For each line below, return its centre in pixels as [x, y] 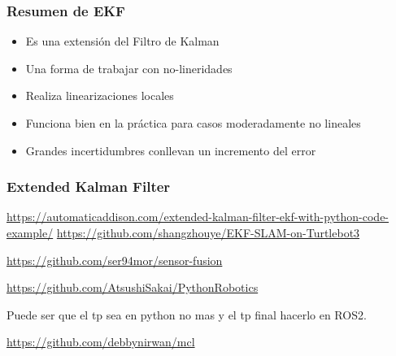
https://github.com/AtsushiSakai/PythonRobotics [133, 287]
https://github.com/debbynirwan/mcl [101, 342]
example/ [30, 232]
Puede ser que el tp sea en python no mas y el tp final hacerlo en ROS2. [187, 314]
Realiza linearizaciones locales [100, 96]
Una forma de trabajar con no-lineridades [129, 68]
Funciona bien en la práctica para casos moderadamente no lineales [193, 123]
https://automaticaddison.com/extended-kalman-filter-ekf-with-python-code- [198, 217]
